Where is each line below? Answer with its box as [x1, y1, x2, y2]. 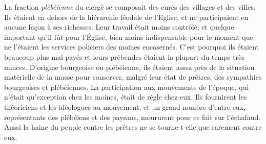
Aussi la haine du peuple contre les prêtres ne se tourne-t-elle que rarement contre [4, 122, 262, 132]
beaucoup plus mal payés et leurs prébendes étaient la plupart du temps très [4, 51, 244, 62]
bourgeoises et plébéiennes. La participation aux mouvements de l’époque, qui [4, 81, 249, 92]
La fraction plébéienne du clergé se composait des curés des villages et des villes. [4, 2, 256, 12]
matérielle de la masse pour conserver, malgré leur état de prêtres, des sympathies [4, 71, 262, 82]
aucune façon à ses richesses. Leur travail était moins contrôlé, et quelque [4, 21, 234, 32]
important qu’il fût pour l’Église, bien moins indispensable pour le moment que [4, 31, 253, 42]
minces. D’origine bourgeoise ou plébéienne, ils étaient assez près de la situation [4, 61, 255, 72]
